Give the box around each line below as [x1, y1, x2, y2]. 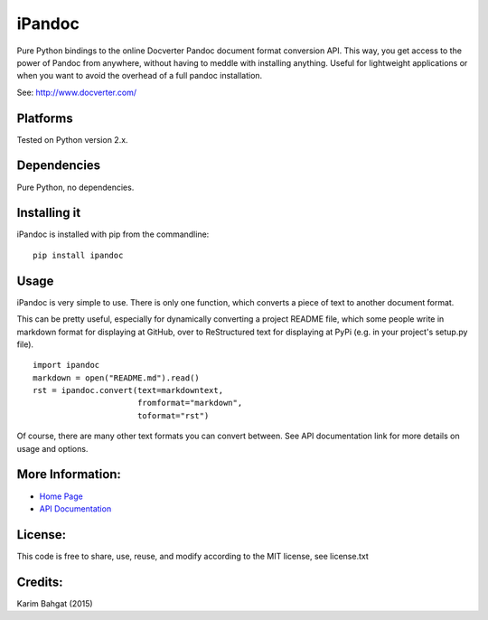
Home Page [39, 491, 83, 502]
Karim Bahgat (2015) [16, 597, 94, 609]
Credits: [16, 574, 63, 589]
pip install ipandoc [33, 249, 124, 260]
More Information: [16, 466, 122, 483]
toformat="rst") [136, 410, 210, 420]
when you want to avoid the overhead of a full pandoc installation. [16, 70, 263, 81]
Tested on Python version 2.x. [16, 134, 128, 145]
